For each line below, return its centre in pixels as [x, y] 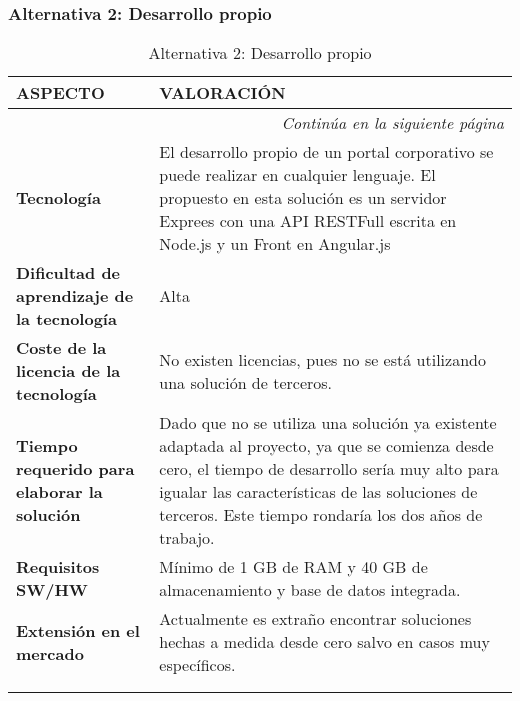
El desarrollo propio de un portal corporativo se [326, 152]
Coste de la [61, 348]
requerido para [75, 469]
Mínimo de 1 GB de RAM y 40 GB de [293, 567]
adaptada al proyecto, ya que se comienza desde [326, 446]
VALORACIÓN [222, 93]
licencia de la [68, 371]
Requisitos [58, 567]
